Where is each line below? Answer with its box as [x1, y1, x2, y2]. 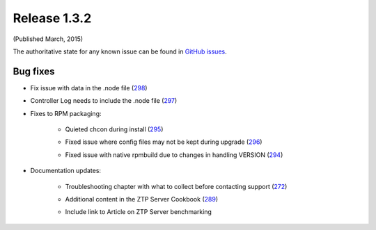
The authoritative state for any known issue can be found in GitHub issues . [13, 47, 227, 56]
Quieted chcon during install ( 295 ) [65, 125, 164, 133]
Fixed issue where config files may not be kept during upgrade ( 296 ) [65, 138, 263, 146]
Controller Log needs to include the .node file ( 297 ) [30, 97, 178, 105]
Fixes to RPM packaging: [30, 109, 102, 117]
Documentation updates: [30, 167, 101, 175]
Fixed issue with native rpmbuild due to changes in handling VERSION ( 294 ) [65, 150, 283, 159]
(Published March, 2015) [13, 35, 84, 43]
